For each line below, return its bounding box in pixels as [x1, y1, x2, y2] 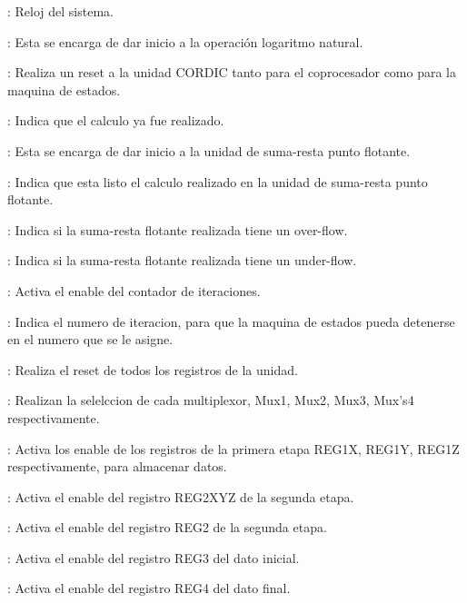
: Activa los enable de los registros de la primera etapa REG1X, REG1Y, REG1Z [7, 439, 460, 458]
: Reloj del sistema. [7, 2, 114, 20]
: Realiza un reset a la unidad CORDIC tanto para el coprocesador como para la [7, 63, 457, 82]
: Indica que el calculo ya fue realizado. [7, 111, 224, 130]
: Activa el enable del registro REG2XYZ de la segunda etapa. [7, 487, 354, 506]
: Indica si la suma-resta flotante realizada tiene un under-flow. [7, 251, 357, 270]
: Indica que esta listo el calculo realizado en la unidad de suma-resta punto [7, 172, 428, 191]
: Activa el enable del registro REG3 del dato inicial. [7, 548, 300, 567]
